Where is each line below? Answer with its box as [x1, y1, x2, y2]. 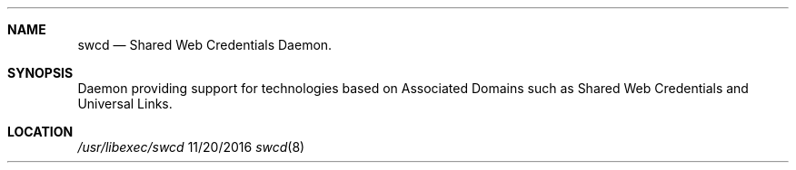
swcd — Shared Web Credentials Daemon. [77, 37, 333, 52]
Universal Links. [77, 96, 173, 111]
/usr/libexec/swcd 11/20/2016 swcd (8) [77, 139, 305, 155]
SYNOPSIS [7, 65, 74, 80]
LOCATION [7, 124, 74, 139]
